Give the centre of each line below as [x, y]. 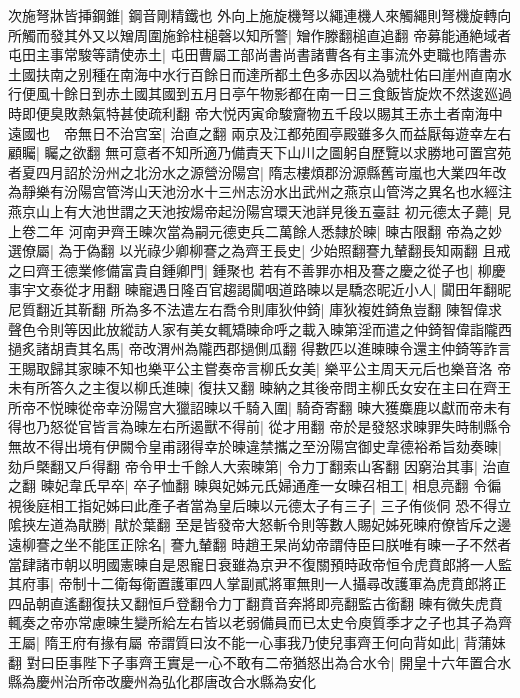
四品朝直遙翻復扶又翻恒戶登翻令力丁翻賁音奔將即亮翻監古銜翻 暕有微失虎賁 [255, 602]
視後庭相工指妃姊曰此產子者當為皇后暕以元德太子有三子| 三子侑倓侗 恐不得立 [260, 504]
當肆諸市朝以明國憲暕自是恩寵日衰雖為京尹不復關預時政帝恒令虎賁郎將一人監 [260, 563]
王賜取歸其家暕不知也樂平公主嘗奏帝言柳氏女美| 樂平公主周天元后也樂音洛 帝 [260, 367]
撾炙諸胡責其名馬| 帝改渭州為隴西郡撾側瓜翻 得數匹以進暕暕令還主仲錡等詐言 [260, 348]
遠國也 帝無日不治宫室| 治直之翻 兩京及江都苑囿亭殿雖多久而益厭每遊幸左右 [260, 132]
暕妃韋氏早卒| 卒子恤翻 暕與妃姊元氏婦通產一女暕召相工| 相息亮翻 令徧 [271, 485]
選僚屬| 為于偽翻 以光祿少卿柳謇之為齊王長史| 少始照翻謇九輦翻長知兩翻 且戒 [259, 250]
